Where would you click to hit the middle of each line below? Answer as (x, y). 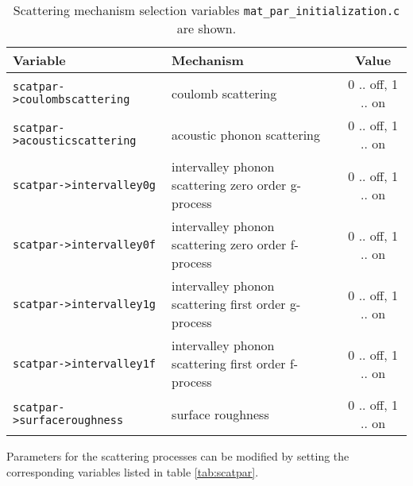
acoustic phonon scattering (246, 134)
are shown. (206, 28)
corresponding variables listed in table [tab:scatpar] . (133, 471)
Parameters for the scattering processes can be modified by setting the (178, 456)
